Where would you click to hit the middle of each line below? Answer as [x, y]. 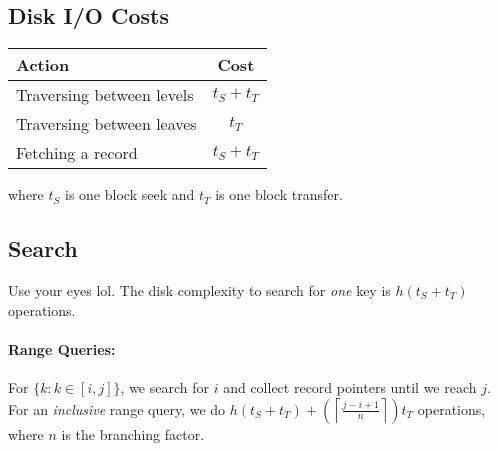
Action [43, 65]
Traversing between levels [105, 95]
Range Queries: [62, 348]
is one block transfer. [279, 194]
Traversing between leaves [106, 124]
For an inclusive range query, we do [117, 408]
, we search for [164, 386]
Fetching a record [77, 153]
